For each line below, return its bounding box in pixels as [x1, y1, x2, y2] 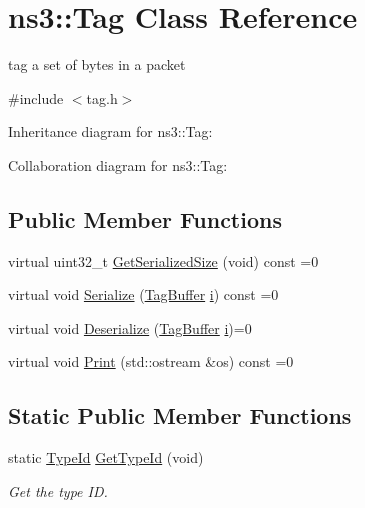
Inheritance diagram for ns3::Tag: [8, 121, 213, 142]
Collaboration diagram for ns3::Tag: [8, 154, 228, 175]
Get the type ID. [8, 480, 108, 501]
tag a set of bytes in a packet [8, 54, 186, 75]
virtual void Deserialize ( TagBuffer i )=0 [8, 317, 252, 338]
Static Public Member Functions [8, 400, 352, 431]
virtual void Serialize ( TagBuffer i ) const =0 [8, 284, 279, 305]
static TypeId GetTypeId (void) [8, 447, 204, 468]
